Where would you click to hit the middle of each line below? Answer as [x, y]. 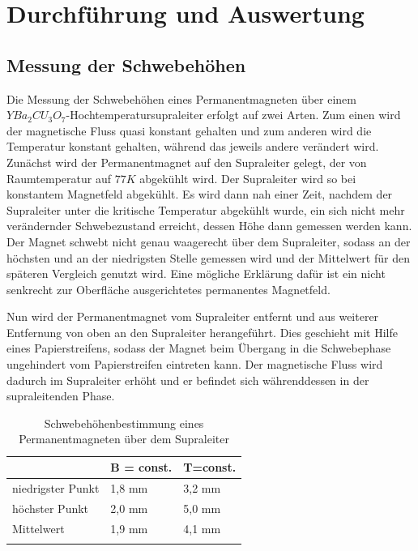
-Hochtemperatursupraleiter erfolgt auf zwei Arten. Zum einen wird [233, 115]
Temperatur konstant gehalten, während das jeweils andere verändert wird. [193, 146]
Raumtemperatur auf [59, 178]
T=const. [210, 467]
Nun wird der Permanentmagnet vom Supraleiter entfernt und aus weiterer [193, 316]
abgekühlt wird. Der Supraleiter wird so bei [248, 178]
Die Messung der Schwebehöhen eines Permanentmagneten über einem [181, 98]
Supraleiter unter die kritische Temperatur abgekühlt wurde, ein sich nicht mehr [206, 209]
